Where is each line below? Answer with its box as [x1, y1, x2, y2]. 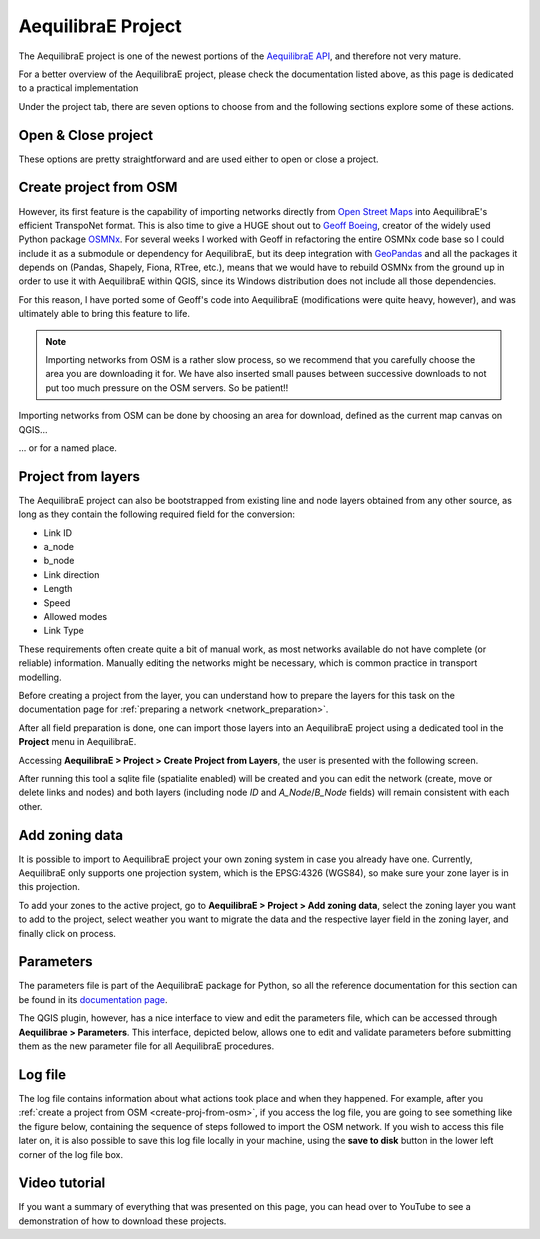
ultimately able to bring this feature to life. [18, 308, 190, 320]
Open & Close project [18, 126, 154, 144]
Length [43, 583, 73, 595]
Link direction [43, 568, 100, 580]
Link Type [43, 625, 84, 637]
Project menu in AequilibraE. [18, 736, 137, 748]
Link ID [43, 526, 73, 539]
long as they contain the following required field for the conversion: [18, 508, 295, 520]
